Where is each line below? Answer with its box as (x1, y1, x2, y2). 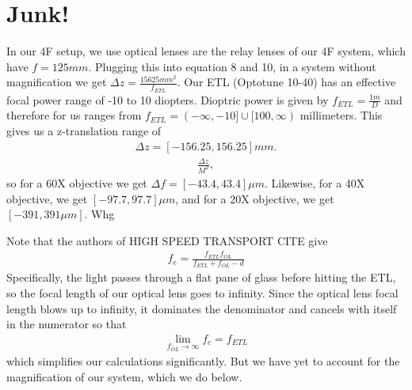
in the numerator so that (6, 316, 127, 332)
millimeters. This (299, 107, 383, 123)
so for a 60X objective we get (6, 175, 147, 191)
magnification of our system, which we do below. (6, 369, 242, 384)
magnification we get (6, 74, 107, 90)
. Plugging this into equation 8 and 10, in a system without (88, 58, 376, 74)
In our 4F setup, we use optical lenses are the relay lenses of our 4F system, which (6, 43, 406, 59)
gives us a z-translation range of (6, 122, 162, 138)
